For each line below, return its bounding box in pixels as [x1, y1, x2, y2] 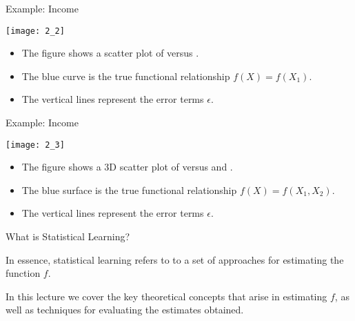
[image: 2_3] [6, 139, 65, 150]
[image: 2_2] [6, 26, 65, 36]
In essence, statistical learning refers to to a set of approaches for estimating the [6, 252, 344, 266]
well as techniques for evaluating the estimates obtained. [6, 302, 244, 317]
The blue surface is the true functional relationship [21, 182, 237, 197]
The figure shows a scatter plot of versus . [21, 46, 199, 60]
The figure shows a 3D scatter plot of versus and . [21, 159, 233, 174]
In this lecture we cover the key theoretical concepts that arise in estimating [6, 289, 327, 303]
